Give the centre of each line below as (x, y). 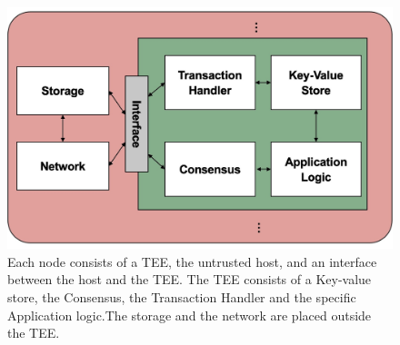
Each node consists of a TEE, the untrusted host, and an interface (192, 261)
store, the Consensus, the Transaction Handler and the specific (182, 297)
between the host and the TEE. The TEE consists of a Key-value (190, 279)
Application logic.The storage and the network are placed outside (190, 315)
